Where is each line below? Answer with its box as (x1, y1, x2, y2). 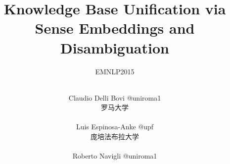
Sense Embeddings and (35, 18, 195, 38)
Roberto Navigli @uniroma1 (72, 151, 157, 161)
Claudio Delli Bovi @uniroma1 (68, 92, 161, 103)
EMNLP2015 (95, 66, 135, 76)
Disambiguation (60, 37, 169, 57)
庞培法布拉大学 (91, 131, 139, 142)
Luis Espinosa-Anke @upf (76, 121, 154, 132)
